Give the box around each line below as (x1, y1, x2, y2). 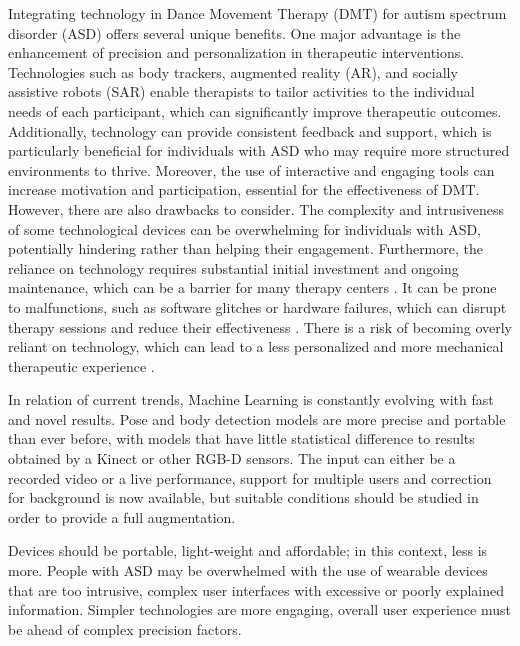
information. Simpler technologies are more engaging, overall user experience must (8, 599, 511, 620)
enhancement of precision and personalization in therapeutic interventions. (8, 42, 465, 63)
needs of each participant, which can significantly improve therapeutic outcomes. (8, 100, 502, 121)
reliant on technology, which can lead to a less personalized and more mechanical (8, 336, 504, 357)
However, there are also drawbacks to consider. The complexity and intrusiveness (8, 198, 505, 219)
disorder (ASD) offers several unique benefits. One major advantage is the (8, 22, 461, 43)
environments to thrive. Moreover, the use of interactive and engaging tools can (8, 159, 495, 180)
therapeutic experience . (8, 355, 155, 376)
